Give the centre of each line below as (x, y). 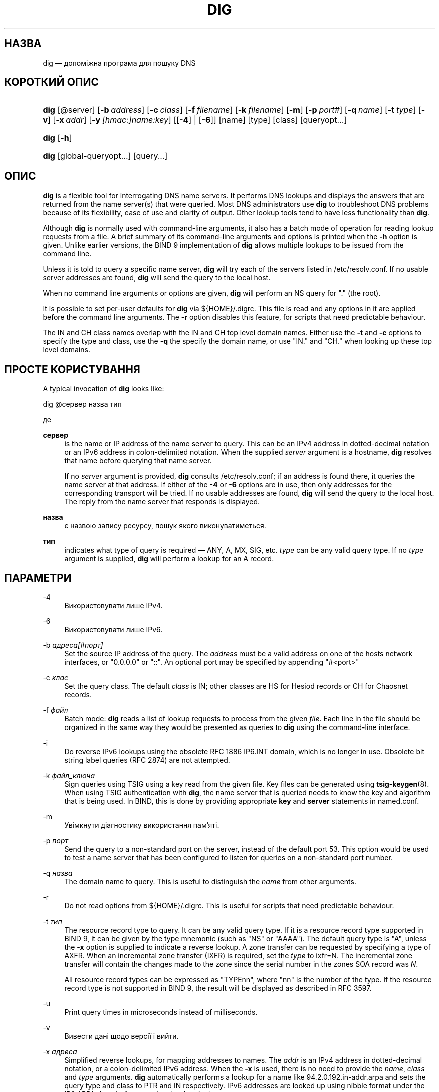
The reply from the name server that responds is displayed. (162, 502)
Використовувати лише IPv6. (114, 629)
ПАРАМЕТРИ (38, 578)
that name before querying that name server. (138, 461)
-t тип (52, 921)
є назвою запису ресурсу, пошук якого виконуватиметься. (165, 526)
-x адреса (60, 1051)
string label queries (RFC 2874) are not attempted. (147, 760)
